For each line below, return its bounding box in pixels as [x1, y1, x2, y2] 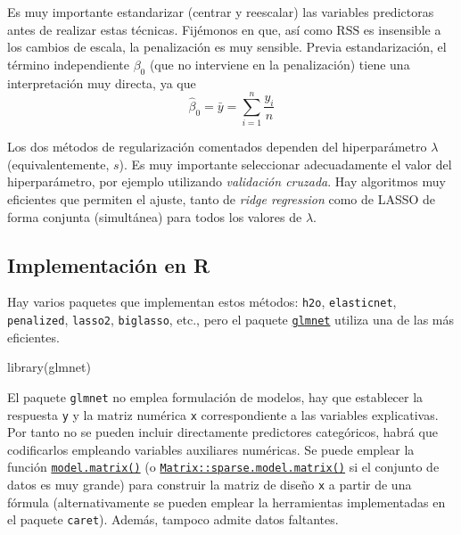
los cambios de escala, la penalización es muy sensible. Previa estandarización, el [7, 37, 447, 56]
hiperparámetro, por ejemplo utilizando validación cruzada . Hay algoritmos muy [7, 172, 446, 191]
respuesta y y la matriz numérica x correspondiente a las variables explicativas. [7, 405, 439, 424]
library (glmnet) [7, 358, 91, 376]
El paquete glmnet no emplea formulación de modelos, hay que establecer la [7, 387, 424, 406]
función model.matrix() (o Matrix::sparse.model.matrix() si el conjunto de [7, 457, 440, 476]
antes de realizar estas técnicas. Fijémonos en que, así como [7, 20, 333, 38]
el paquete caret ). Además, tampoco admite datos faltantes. [7, 510, 339, 529]
